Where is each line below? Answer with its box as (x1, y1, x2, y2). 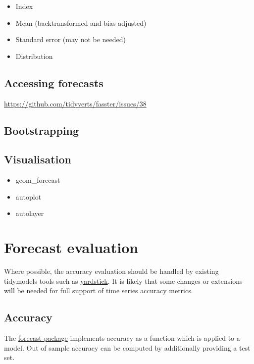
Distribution (15, 51, 53, 61)
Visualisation (4, 152, 71, 167)
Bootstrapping (4, 122, 79, 138)
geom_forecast (15, 175, 60, 185)
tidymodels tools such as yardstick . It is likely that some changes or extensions (4, 275, 243, 286)
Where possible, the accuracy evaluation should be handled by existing (4, 266, 219, 276)
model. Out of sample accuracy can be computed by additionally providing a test (4, 342, 251, 353)
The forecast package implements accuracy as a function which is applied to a (4, 333, 240, 343)
